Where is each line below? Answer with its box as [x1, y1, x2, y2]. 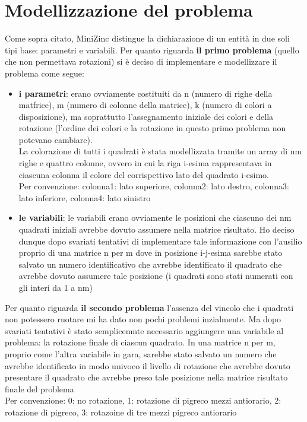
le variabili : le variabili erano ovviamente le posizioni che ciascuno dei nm [18, 211, 292, 224]
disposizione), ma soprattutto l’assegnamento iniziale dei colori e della [18, 110, 274, 122]
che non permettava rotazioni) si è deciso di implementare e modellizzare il [5, 55, 277, 68]
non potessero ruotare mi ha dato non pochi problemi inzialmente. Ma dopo [5, 313, 281, 325]
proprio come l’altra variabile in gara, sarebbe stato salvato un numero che [5, 347, 277, 360]
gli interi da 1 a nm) [18, 281, 93, 293]
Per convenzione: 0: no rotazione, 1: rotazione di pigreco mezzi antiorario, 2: [5, 394, 281, 407]
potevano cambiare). [18, 133, 93, 145]
